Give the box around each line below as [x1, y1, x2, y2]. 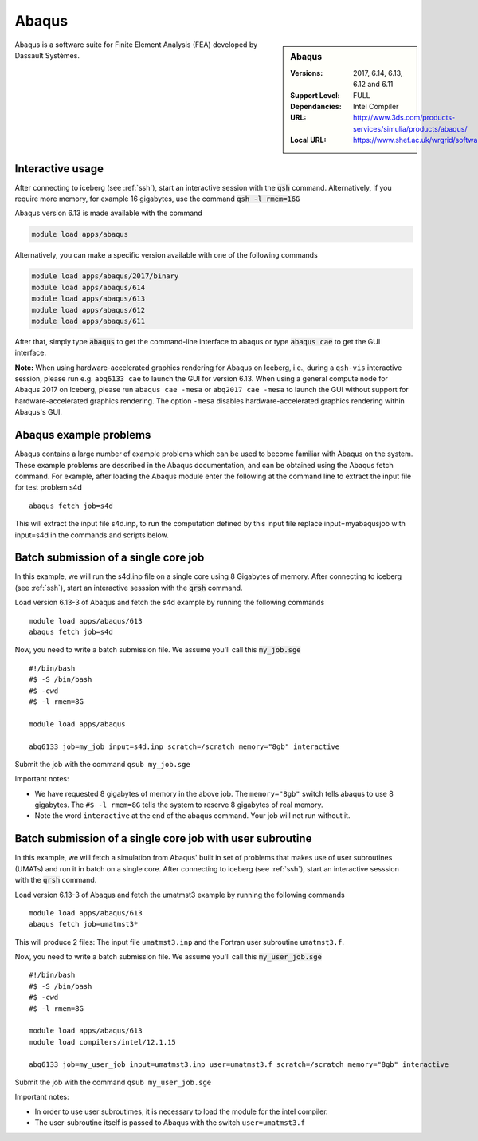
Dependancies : [290, 101, 342, 111]
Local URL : [290, 136, 327, 145]
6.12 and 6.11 [353, 80, 394, 89]
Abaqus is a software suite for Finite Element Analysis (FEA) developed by [14, 40, 258, 49]
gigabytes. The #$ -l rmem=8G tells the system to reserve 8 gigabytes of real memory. [34, 800, 323, 809]
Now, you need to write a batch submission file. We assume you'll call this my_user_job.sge [14, 952, 323, 962]
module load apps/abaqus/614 [31, 283, 146, 292]
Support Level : [290, 90, 340, 100]
